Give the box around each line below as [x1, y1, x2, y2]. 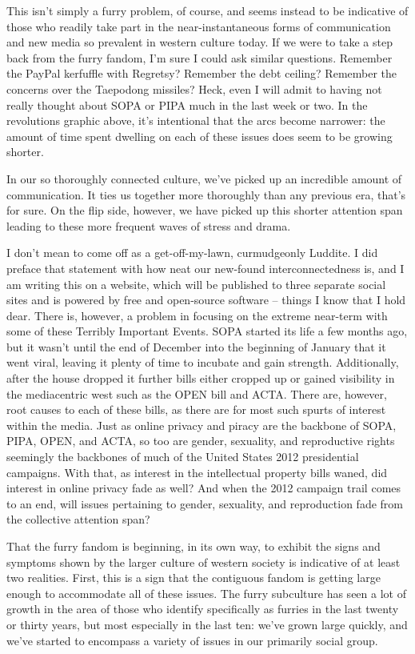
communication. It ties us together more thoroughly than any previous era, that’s [6, 186, 406, 203]
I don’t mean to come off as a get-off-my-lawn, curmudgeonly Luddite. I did [6, 244, 378, 261]
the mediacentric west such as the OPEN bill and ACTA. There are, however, [6, 385, 387, 402]
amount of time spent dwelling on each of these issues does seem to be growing [6, 127, 393, 144]
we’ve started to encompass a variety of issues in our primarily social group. [6, 632, 378, 648]
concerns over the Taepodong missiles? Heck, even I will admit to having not [6, 80, 382, 97]
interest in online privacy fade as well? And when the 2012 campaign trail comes [6, 479, 401, 496]
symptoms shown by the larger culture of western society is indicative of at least [6, 553, 401, 570]
